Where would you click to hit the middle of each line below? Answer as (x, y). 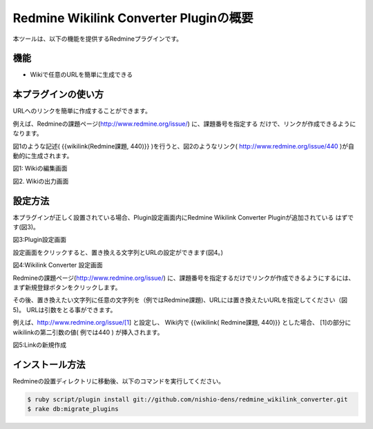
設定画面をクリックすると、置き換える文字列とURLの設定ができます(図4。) (118, 252)
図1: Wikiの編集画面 (40, 169)
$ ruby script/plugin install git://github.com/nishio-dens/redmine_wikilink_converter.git (188, 399)
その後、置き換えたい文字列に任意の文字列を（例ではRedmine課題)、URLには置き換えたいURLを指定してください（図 (180, 300)
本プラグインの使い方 (58, 94)
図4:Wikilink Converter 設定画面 (58, 265)
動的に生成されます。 (43, 155)
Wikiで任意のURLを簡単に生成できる (82, 75)
